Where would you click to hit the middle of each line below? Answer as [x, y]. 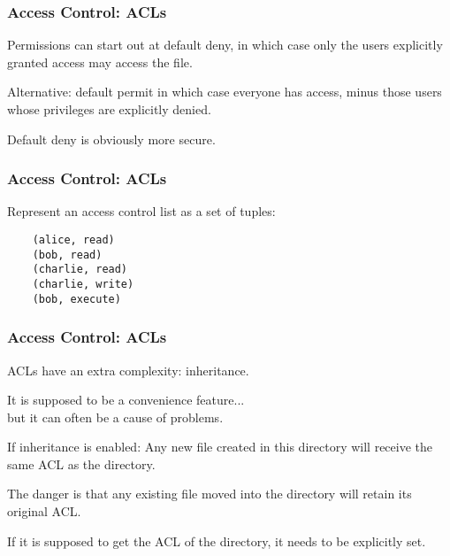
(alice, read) [73, 240]
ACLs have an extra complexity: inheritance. [128, 370]
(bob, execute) [76, 299]
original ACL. [44, 511]
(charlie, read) [80, 270]
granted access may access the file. [100, 62]
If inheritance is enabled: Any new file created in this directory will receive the [220, 447]
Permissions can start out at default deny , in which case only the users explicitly [225, 45]
